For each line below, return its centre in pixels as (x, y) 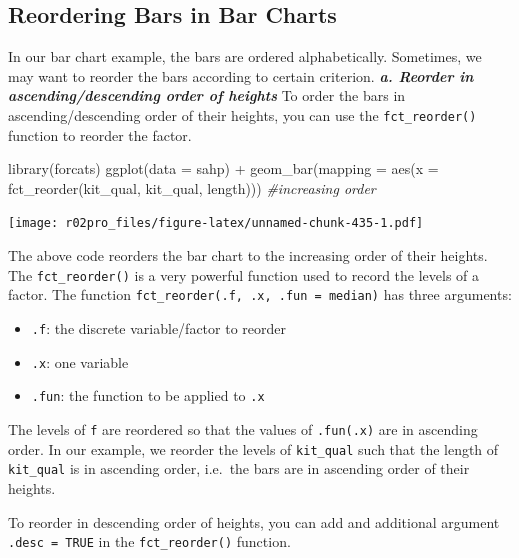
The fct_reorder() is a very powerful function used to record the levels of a (244, 274)
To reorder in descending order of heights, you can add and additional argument (254, 521)
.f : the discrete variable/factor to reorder (158, 327)
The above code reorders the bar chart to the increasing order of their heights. (248, 255)
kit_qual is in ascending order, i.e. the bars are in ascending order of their (239, 468)
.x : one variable (80, 361)
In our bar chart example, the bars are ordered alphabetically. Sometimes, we (245, 56)
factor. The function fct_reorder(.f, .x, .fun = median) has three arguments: (260, 294)
